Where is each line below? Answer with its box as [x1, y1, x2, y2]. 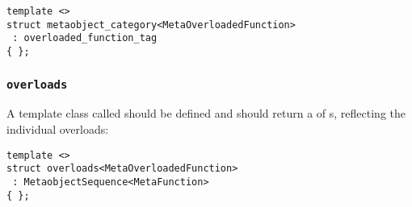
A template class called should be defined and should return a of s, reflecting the [6, 105, 406, 122]
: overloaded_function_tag [12, 32, 158, 44]
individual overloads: [6, 121, 109, 137]
